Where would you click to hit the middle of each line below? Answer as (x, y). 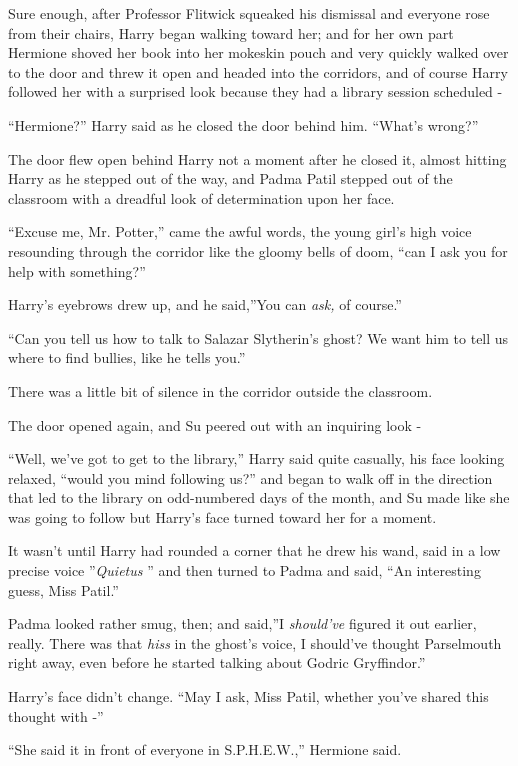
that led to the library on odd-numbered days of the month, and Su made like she (259, 497)
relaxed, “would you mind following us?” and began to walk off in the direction (250, 477)
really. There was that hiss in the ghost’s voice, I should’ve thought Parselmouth (255, 642)
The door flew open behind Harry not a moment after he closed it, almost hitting (257, 158)
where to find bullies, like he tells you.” (127, 357)
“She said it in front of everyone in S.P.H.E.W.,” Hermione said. (205, 749)
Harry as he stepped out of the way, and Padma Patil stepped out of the (230, 178)
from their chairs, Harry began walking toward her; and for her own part (231, 32)
